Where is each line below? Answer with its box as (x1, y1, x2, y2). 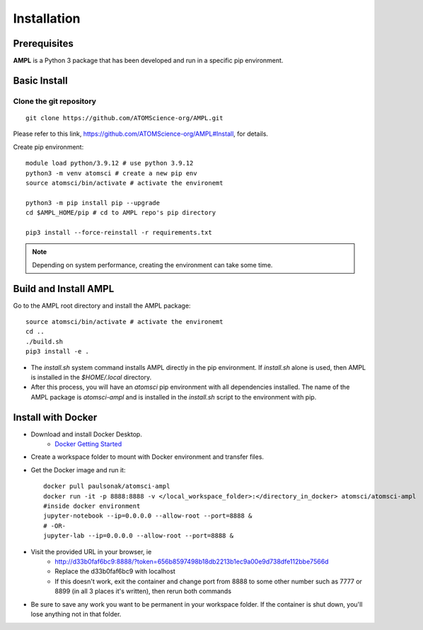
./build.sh (25, 337, 64, 346)
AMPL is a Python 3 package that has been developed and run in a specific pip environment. (13, 57, 284, 65)
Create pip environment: (13, 142, 84, 151)
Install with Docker (13, 411, 98, 424)
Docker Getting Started (54, 440, 122, 448)
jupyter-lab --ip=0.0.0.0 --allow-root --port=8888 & (43, 532, 233, 540)
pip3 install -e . (25, 347, 90, 356)
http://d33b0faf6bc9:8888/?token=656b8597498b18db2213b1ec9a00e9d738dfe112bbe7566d (54, 557, 329, 566)
